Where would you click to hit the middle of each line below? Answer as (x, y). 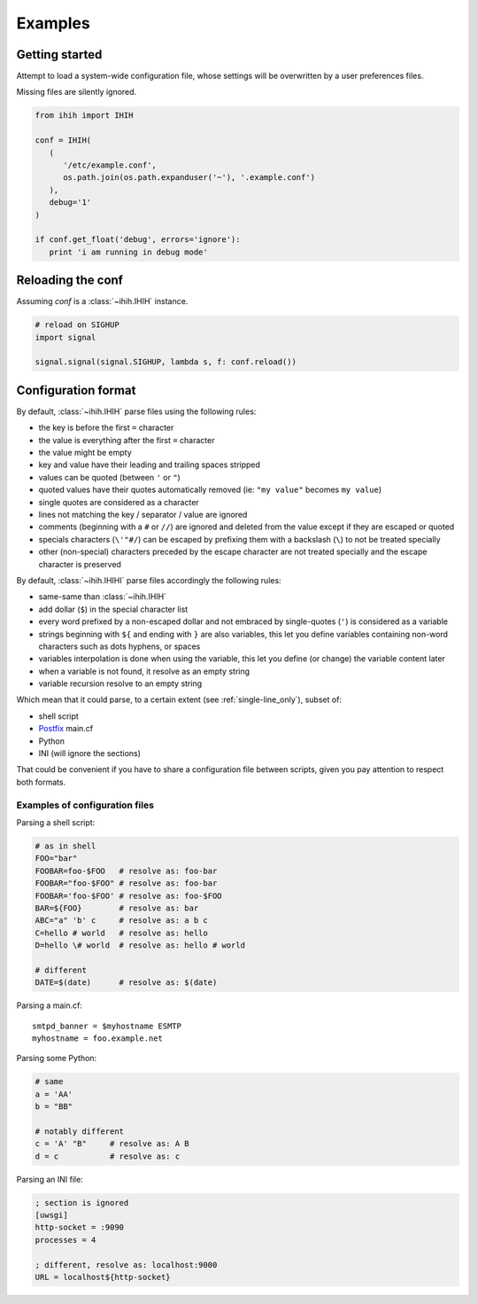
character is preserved (80, 564)
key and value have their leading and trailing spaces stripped (150, 465)
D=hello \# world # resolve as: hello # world (140, 945)
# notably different (79, 1131)
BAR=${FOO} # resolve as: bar (117, 908)
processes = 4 (66, 1240)
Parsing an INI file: (50, 1179)
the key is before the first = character (106, 428)
